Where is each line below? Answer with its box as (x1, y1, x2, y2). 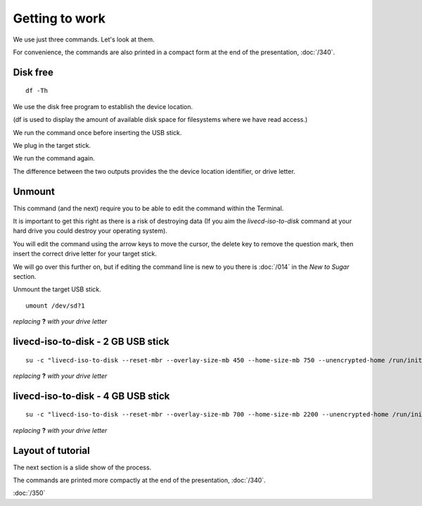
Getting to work (13, 11, 105, 26)
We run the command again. (13, 154, 95, 163)
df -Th (25, 87, 49, 95)
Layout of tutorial (13, 444, 91, 457)
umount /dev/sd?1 (25, 301, 85, 310)
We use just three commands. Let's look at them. (13, 35, 155, 44)
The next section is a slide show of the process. (13, 463, 152, 472)
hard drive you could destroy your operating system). (13, 227, 168, 235)
